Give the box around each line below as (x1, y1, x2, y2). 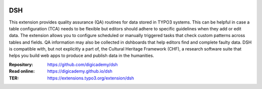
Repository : (9, 62, 33, 67)
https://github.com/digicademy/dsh (47, 62, 118, 67)
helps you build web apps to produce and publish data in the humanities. (9, 53, 154, 59)
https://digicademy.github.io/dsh (47, 68, 113, 74)
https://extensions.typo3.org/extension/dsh (47, 75, 134, 81)
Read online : (9, 68, 35, 74)
